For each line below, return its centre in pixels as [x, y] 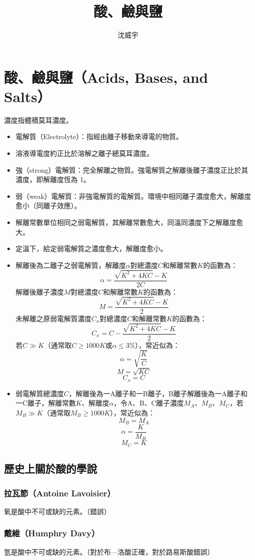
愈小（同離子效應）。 [48, 205]
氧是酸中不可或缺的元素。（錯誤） [57, 511]
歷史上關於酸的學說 [50, 468]
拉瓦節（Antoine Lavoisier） [60, 493]
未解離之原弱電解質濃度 [53, 318]
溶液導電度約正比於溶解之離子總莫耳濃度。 [84, 153]
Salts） [28, 96]
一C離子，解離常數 [46, 403]
